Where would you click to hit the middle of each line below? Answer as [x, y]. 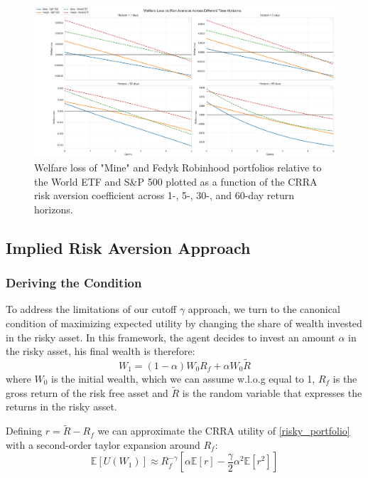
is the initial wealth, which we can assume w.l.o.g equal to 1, [183, 378]
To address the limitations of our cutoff [91, 309]
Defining [24, 431]
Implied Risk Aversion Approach [128, 247]
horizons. [54, 209]
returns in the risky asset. [61, 407]
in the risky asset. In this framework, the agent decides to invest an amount [171, 337]
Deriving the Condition [74, 283]
